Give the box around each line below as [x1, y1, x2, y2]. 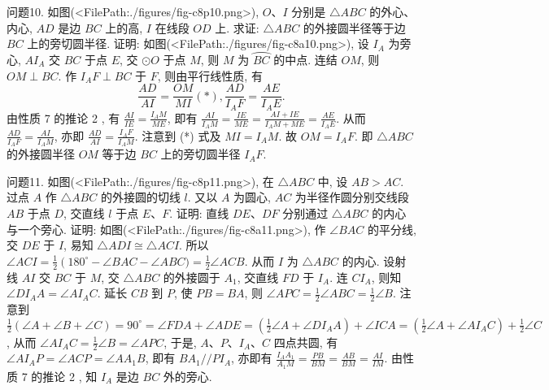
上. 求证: [215, 19, 259, 36]
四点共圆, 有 [273, 333, 338, 350]
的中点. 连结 [273, 51, 338, 67]
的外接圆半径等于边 [303, 19, 406, 36]
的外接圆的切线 [100, 188, 181, 206]
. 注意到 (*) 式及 [134, 127, 221, 144]
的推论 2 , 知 [31, 367, 98, 384]
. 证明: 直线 [169, 204, 229, 221]
